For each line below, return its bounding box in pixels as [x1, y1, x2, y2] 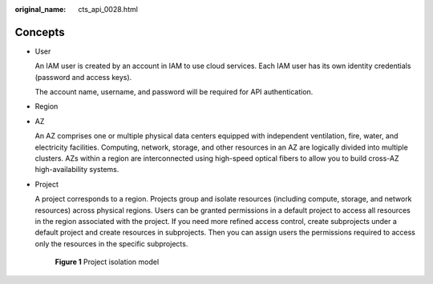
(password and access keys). [34, 72, 132, 82]
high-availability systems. [34, 165, 119, 174]
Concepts [14, 25, 65, 39]
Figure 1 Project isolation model [55, 257, 160, 267]
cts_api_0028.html [78, 5, 138, 14]
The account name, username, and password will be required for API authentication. [34, 87, 314, 97]
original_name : [14, 5, 67, 14]
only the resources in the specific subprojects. [34, 238, 188, 248]
